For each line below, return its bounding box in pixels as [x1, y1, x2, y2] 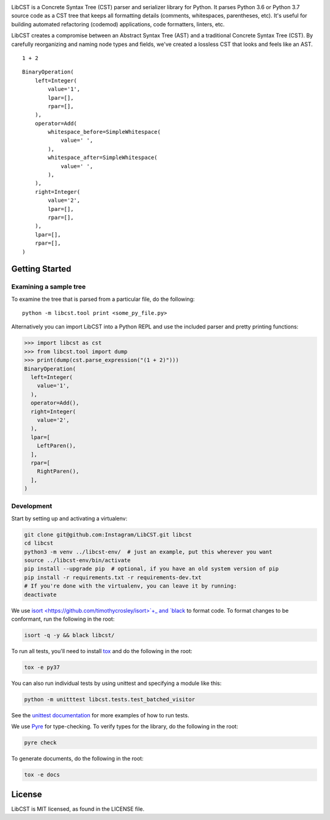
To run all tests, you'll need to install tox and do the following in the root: [11, 647, 193, 654]
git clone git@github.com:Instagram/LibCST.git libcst [24, 531, 192, 538]
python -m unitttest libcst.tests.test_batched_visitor [24, 696, 196, 703]
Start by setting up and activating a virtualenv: [11, 514, 128, 522]
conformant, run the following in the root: [11, 615, 115, 622]
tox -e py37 [24, 663, 61, 671]
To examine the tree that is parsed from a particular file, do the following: [11, 295, 195, 303]
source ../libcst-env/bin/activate [24, 557, 131, 564]
